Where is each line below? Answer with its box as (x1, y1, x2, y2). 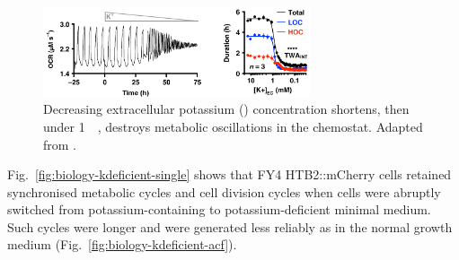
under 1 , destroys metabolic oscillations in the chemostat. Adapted (43, 117, 423, 135)
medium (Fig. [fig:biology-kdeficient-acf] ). (7, 235, 237, 254)
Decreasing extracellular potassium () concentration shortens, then (43, 100, 410, 118)
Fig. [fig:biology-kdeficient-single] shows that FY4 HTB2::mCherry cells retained (7, 165, 452, 184)
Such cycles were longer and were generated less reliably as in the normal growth (7, 217, 453, 236)
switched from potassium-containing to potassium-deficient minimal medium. (7, 200, 431, 219)
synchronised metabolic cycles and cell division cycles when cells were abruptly (7, 182, 441, 201)
